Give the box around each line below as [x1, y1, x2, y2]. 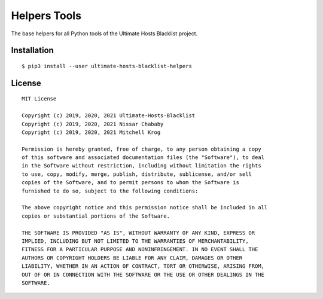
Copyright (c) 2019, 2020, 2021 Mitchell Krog [22, 129, 161, 136]
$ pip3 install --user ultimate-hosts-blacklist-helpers [22, 63, 193, 69]
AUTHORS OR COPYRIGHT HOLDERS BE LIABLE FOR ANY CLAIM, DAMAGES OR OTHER [22, 254, 243, 261]
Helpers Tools [11, 9, 82, 22]
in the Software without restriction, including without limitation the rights [22, 162, 261, 169]
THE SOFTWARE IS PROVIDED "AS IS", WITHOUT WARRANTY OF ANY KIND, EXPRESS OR [22, 229, 255, 236]
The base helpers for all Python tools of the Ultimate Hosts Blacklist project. [11, 30, 198, 37]
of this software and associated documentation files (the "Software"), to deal [22, 154, 265, 161]
